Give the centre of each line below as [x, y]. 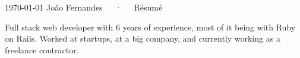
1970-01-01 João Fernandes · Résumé [84, 7]
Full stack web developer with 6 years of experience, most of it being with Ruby [150, 27]
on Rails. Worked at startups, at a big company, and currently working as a [143, 38]
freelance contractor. [42, 50]
